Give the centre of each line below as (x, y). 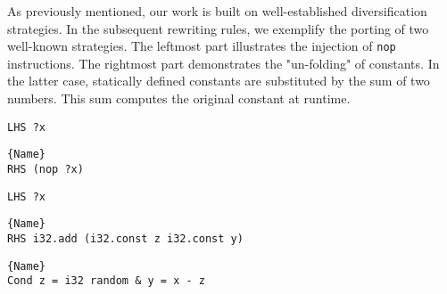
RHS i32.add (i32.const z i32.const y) (125, 238)
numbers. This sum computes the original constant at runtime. (179, 98)
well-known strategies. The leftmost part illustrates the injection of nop (202, 46)
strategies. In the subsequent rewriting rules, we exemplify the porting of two (218, 28)
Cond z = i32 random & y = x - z (106, 281)
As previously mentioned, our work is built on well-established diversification (217, 11)
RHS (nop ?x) (46, 169)
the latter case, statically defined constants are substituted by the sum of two (219, 81)
